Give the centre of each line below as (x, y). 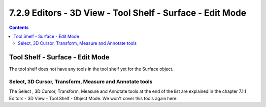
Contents (19, 27)
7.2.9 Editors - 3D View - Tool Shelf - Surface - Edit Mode (128, 13)
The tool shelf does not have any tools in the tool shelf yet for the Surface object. (91, 69)
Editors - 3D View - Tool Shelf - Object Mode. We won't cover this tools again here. (94, 98)
